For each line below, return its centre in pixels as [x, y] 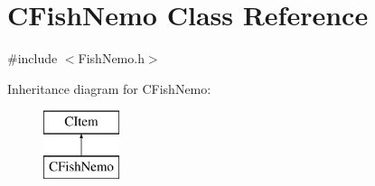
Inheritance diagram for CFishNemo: [109, 88]
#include [33, 58]
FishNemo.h [111, 58]
